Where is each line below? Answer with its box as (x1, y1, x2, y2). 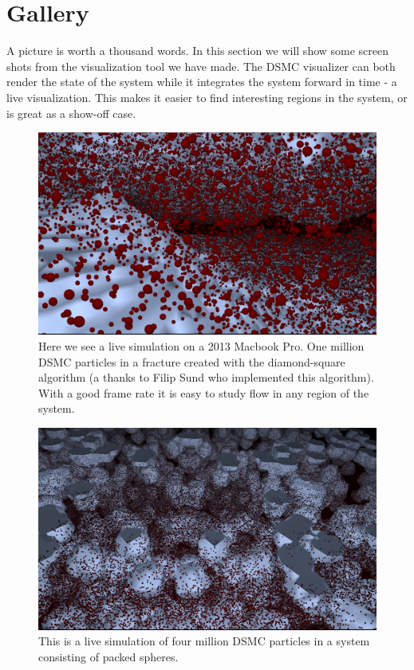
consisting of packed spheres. (38, 648, 179, 664)
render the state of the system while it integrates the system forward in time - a (6, 73, 397, 90)
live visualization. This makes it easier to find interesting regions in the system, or (6, 88, 408, 105)
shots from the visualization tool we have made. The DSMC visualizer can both (6, 57, 396, 74)
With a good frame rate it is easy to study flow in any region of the (38, 384, 369, 401)
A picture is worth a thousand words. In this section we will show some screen (6, 42, 389, 59)
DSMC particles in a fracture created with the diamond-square (38, 353, 345, 370)
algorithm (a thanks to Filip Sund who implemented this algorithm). (38, 369, 374, 386)
